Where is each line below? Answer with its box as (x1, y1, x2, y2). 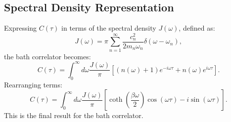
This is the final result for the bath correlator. (4, 110, 143, 121)
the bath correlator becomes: (4, 51, 91, 61)
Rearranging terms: (4, 79, 62, 89)
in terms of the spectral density (61, 23, 156, 33)
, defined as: (179, 23, 215, 33)
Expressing (4, 23, 37, 33)
